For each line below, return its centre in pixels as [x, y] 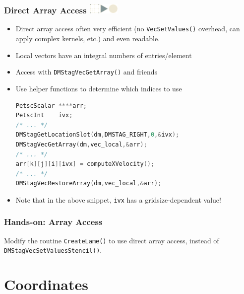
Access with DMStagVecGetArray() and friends [87, 72]
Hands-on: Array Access [53, 222]
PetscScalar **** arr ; [51, 106]
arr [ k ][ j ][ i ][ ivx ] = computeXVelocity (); [85, 164]
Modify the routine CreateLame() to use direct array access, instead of [112, 240]
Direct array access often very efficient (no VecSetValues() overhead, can [128, 29]
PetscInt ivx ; [44, 115]
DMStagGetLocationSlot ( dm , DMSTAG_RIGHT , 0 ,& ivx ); [97, 135]
